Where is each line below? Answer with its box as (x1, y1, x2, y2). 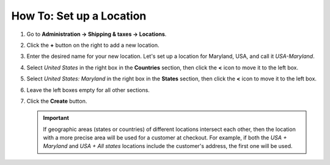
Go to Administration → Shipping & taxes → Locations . (26, 30, 167, 38)
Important (43, 114, 70, 122)
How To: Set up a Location (11, 9, 147, 23)
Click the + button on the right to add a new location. (26, 41, 159, 49)
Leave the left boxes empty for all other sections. (26, 86, 150, 94)
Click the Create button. (26, 97, 87, 105)
